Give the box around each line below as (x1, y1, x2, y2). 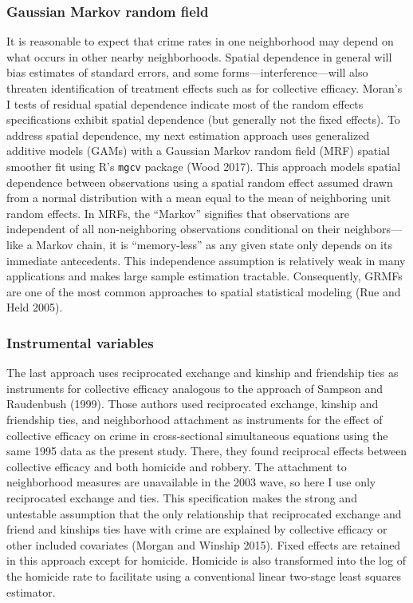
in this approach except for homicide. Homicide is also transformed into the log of (6, 552, 406, 569)
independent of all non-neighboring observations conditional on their (6, 220, 340, 237)
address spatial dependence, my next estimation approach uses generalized (6, 126, 370, 143)
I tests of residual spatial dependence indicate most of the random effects (6, 95, 364, 112)
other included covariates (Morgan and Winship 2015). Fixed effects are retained (6, 536, 401, 553)
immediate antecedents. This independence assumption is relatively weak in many (6, 252, 406, 268)
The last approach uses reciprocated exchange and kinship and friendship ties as (6, 364, 399, 381)
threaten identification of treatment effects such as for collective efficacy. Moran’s (6, 80, 403, 96)
